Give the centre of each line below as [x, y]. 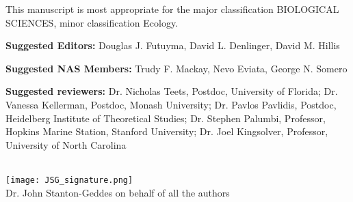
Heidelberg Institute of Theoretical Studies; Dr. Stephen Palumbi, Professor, [166, 118]
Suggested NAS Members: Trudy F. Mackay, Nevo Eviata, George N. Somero [176, 68]
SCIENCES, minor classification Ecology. [92, 22]
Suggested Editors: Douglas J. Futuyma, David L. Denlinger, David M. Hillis [173, 45]
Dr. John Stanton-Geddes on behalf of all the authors [118, 192]
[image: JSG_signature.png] [69, 180]
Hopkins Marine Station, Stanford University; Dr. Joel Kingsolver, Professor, [167, 131]
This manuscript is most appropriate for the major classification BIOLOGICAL [172, 9]
